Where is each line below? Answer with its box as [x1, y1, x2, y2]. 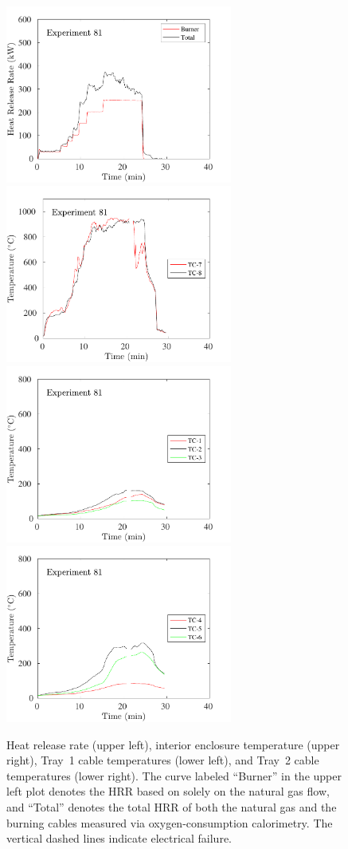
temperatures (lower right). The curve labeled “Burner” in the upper [6, 767, 342, 784]
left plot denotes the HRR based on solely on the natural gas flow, [6, 783, 330, 800]
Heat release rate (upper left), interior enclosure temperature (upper [6, 736, 340, 752]
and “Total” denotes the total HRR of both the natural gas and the [6, 798, 337, 815]
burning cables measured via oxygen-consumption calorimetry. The [6, 814, 333, 831]
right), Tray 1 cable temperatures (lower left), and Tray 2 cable [6, 752, 319, 768]
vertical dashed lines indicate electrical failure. [6, 830, 232, 847]
